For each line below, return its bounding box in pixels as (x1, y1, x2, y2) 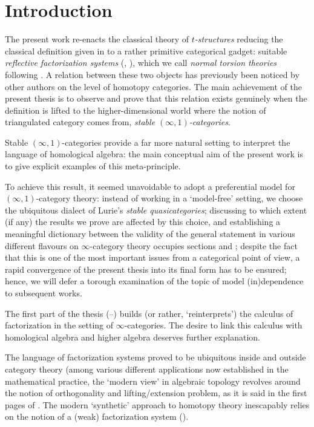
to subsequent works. (5, 287, 82, 299)
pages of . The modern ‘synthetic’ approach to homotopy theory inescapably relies (5, 398, 310, 411)
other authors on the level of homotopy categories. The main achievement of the (5, 80, 303, 93)
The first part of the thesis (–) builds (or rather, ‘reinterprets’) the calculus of (5, 307, 293, 319)
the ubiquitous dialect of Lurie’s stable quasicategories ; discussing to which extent (5, 203, 307, 216)
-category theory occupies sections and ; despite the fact (90, 239, 298, 252)
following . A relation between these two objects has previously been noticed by (5, 68, 299, 80)
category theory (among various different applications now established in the (5, 362, 289, 375)
